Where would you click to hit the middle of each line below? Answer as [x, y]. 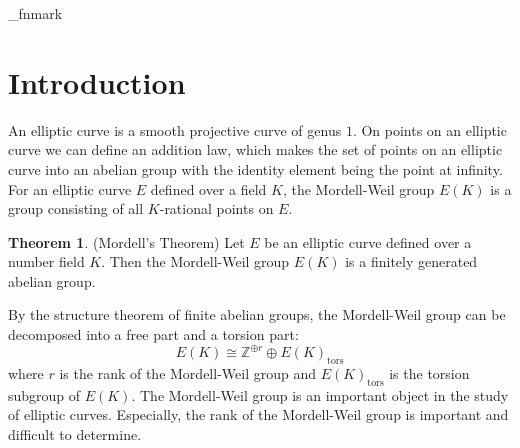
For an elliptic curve [70, 188]
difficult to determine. [75, 433]
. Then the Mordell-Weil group [195, 261]
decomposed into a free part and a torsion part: [153, 334]
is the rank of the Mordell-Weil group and [187, 372]
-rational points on [216, 208]
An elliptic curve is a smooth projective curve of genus [175, 129]
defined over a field [208, 188]
